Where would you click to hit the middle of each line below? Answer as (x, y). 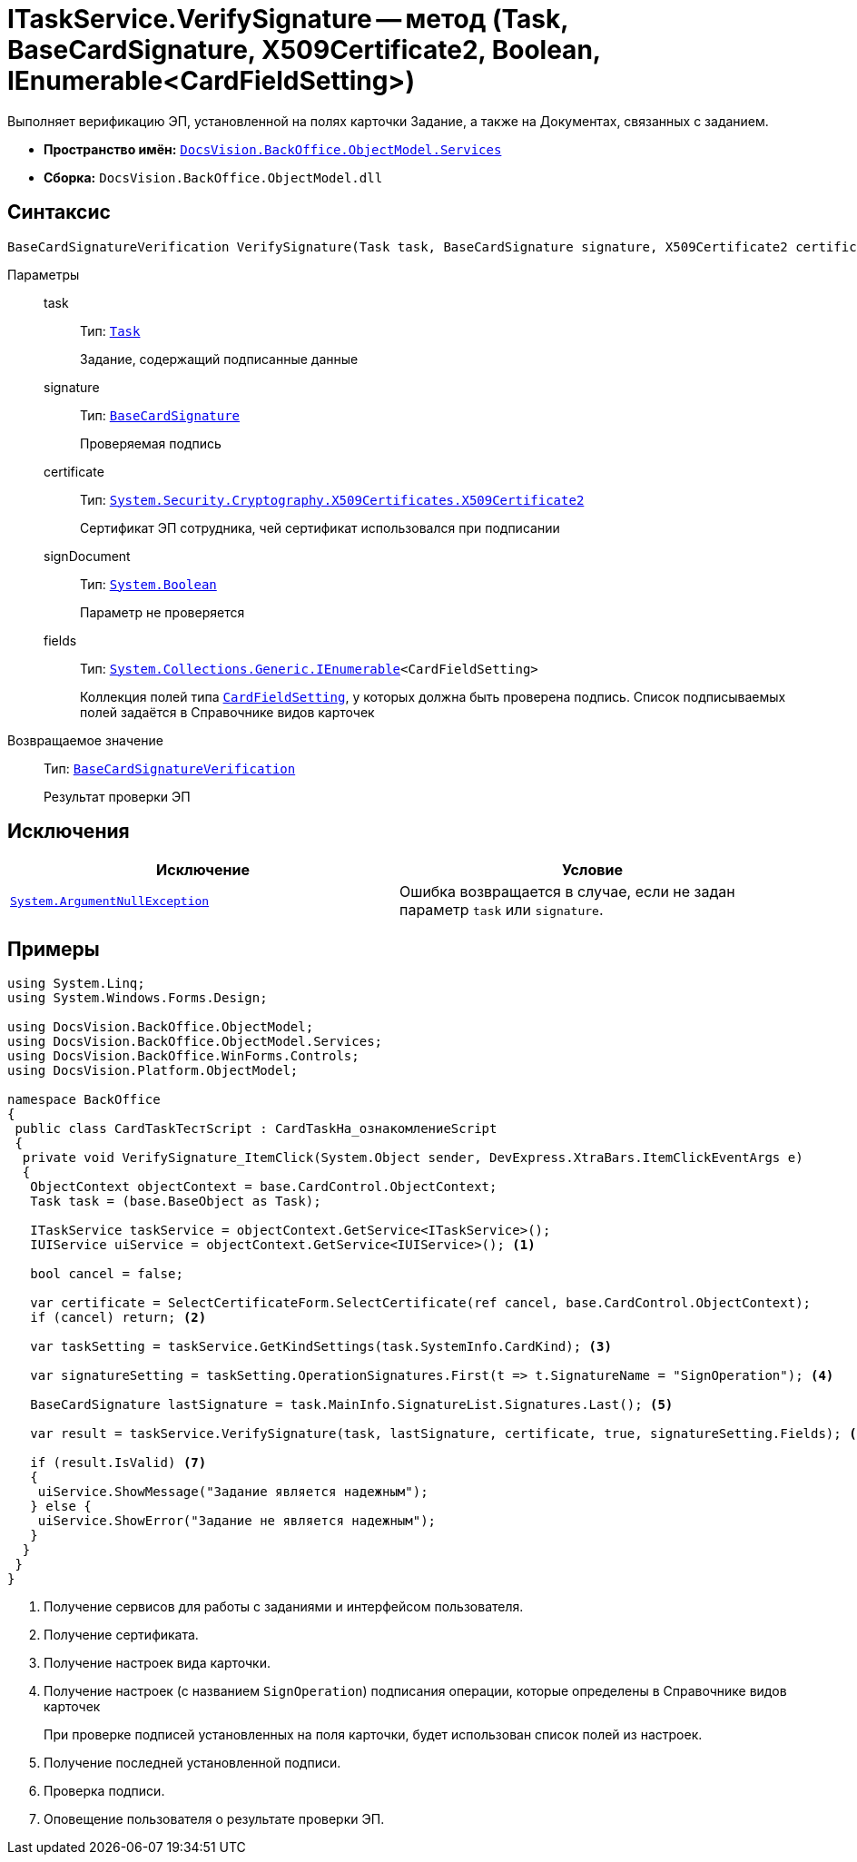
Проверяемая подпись (151, 443)
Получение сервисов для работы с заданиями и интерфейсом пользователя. (284, 1607)
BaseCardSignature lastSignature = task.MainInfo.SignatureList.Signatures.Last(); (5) (352, 1405)
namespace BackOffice (84, 1100)
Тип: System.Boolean (148, 584)
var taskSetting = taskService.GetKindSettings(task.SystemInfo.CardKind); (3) (321, 1347)
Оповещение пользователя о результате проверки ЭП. (214, 1819)
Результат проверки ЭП (117, 796)
